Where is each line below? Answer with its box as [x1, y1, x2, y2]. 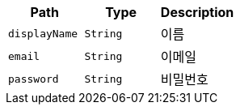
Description [160, 4, 234, 20]
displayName [8, 27, 78, 40]
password [8, 72, 59, 85]
